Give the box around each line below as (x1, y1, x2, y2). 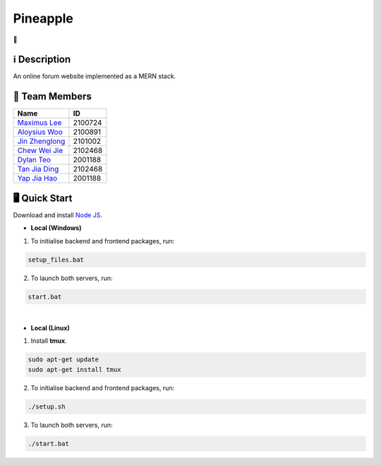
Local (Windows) (30, 224, 82, 232)
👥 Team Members (13, 90, 92, 102)
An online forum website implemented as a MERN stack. (13, 72, 176, 80)
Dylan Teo (17, 155, 52, 165)
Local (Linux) (30, 323, 70, 332)
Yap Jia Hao (17, 174, 58, 183)
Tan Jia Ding (17, 164, 59, 174)
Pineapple (13, 11, 73, 26)
